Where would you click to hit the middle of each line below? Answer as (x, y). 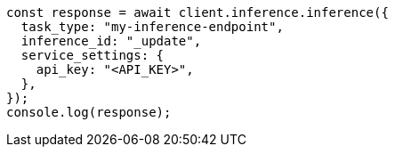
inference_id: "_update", (111, 41)
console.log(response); (89, 112)
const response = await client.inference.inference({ (197, 12)
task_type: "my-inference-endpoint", (152, 27)
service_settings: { (93, 55)
